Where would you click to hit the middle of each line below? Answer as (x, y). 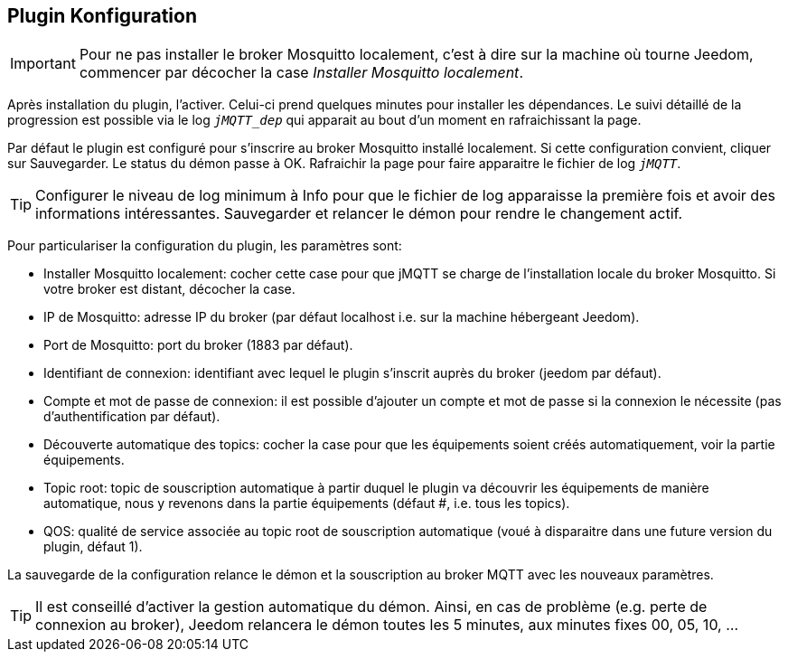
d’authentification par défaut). (132, 417)
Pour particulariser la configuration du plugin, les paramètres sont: (205, 246)
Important (43, 64)
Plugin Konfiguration (102, 16)
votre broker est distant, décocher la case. (169, 289)
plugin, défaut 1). (93, 547)
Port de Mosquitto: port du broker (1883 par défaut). (198, 345)
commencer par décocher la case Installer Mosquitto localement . (301, 73)
